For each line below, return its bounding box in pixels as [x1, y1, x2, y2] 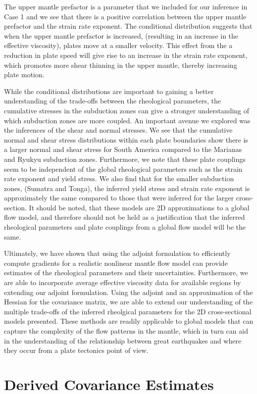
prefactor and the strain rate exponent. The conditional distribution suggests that [4, 21, 253, 31]
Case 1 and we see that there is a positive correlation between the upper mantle [4, 11, 247, 21]
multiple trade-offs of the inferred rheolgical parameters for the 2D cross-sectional [4, 306, 252, 316]
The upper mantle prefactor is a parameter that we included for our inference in [4, 1, 248, 11]
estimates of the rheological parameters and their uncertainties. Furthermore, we [4, 267, 248, 278]
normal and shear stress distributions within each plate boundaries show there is [4, 134, 248, 145]
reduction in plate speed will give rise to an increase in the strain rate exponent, [4, 49, 248, 60]
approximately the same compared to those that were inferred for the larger [4, 193, 234, 203]
